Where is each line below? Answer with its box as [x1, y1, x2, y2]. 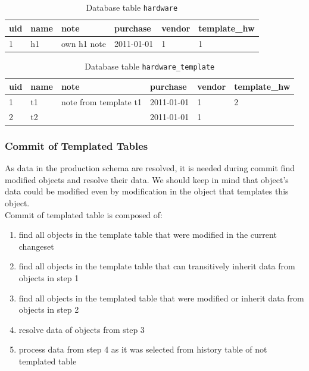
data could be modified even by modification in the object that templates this [5, 185, 289, 197]
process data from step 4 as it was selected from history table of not [18, 343, 267, 356]
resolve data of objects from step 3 [18, 323, 145, 335]
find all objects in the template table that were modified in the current [18, 228, 277, 241]
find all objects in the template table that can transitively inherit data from [18, 260, 295, 272]
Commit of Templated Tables [5, 138, 148, 153]
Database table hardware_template [85, 59, 215, 72]
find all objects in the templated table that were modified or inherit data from [18, 291, 304, 304]
